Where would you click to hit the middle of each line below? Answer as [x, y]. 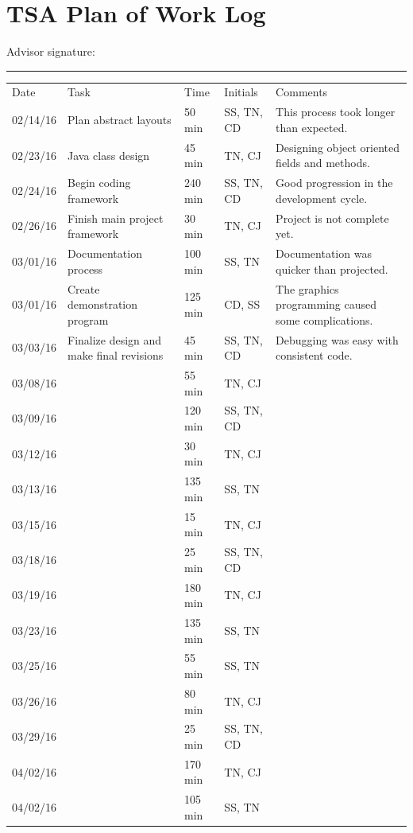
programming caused [326, 304]
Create [84, 288]
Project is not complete [332, 218]
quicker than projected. [332, 269]
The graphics [307, 288]
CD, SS [242, 304]
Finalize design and [115, 339]
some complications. [324, 319]
